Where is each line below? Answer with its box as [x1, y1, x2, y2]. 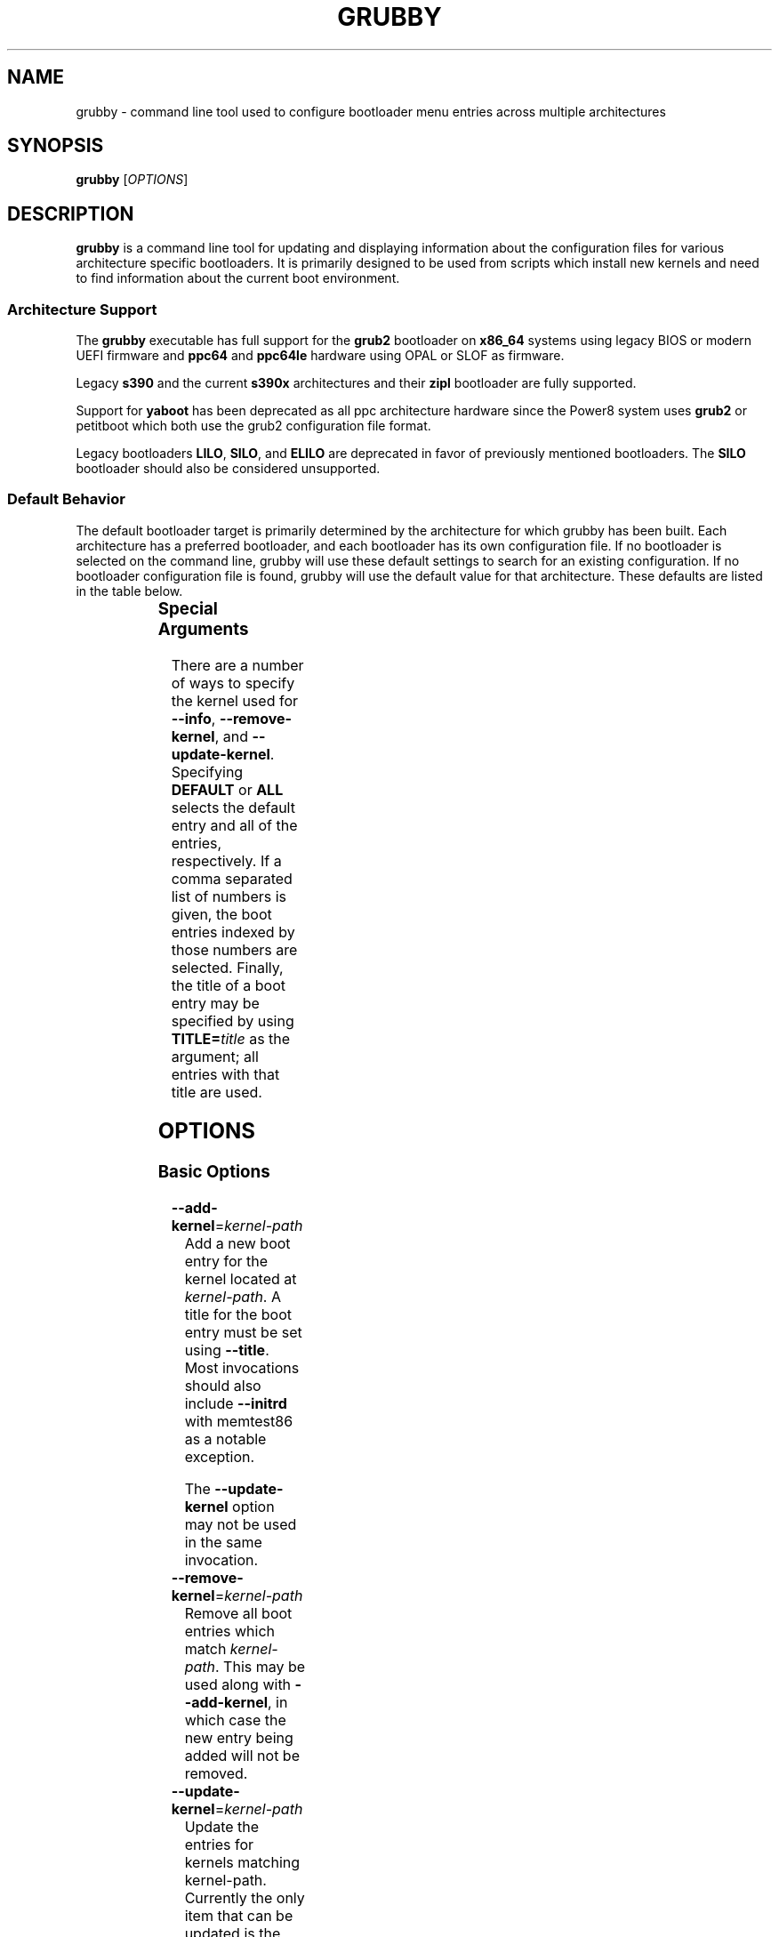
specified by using [171, 1011, 294, 1030]
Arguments [157, 618, 249, 639]
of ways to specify [171, 673, 295, 692]
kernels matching [184, 1853, 301, 1872]
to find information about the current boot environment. [76, 270, 400, 286]
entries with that [171, 1065, 280, 1083]
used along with [184, 1676, 292, 1694]
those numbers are [171, 940, 298, 959]
